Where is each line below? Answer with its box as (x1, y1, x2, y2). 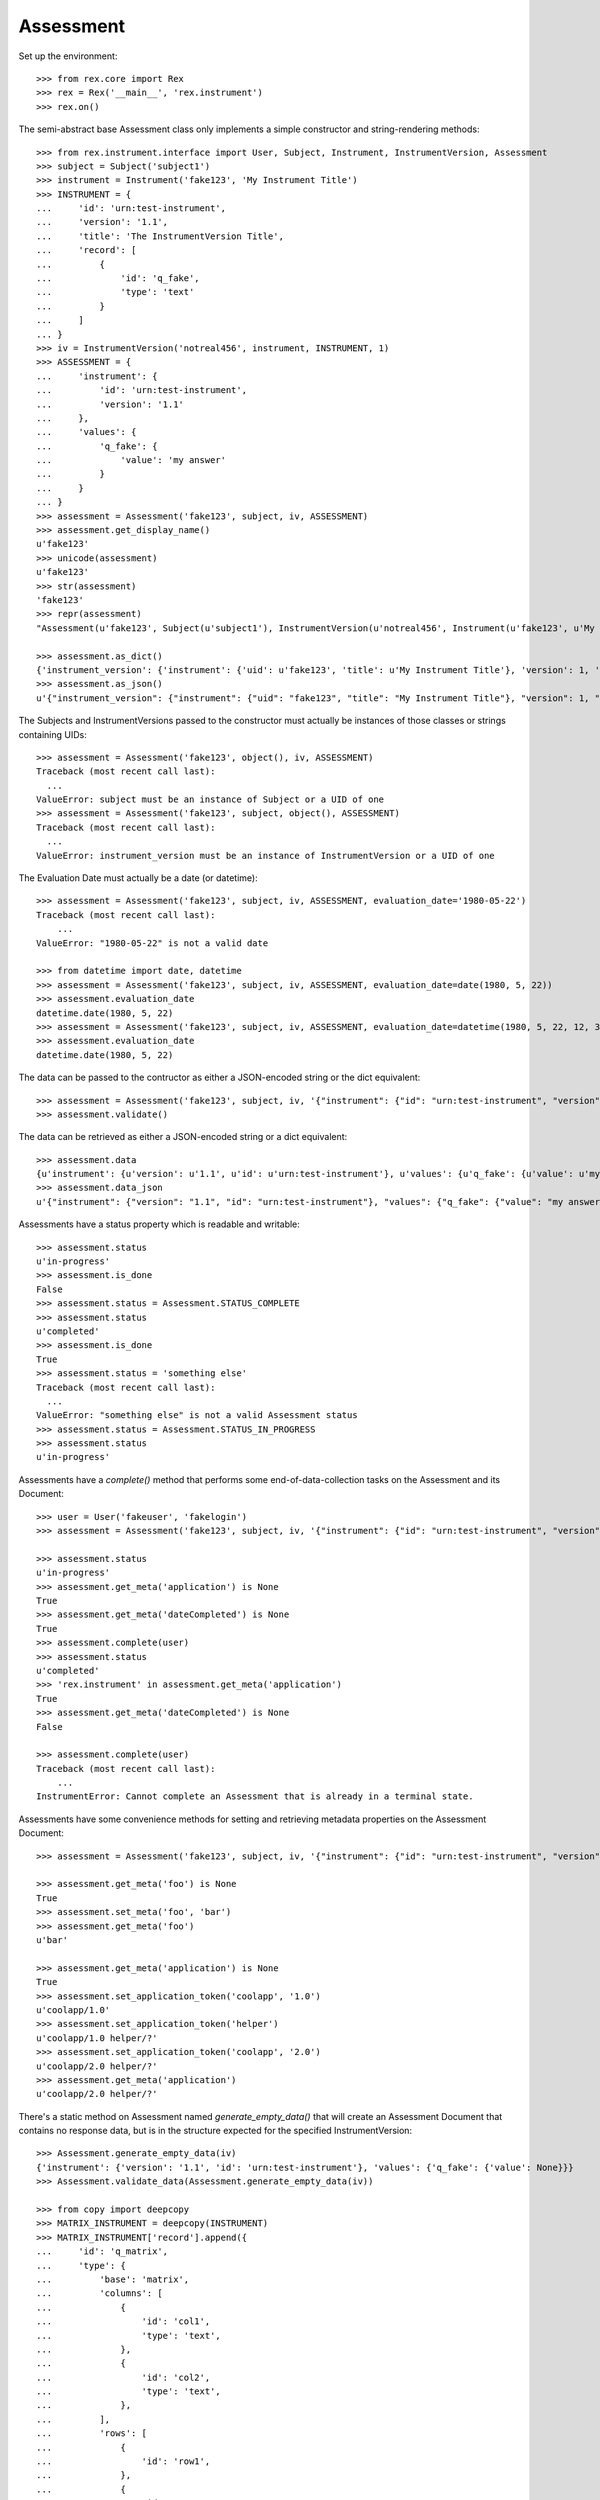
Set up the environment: (18, 50, 118, 62)
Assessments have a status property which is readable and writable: (18, 1218, 300, 1230)
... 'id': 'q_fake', (36, 273, 200, 284)
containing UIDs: (18, 728, 87, 740)
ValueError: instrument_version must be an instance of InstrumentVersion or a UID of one (36, 850, 495, 861)
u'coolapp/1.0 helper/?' (36, 2032, 158, 2044)
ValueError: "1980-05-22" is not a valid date (36, 937, 269, 949)
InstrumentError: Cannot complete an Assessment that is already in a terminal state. (36, 1791, 474, 1802)
